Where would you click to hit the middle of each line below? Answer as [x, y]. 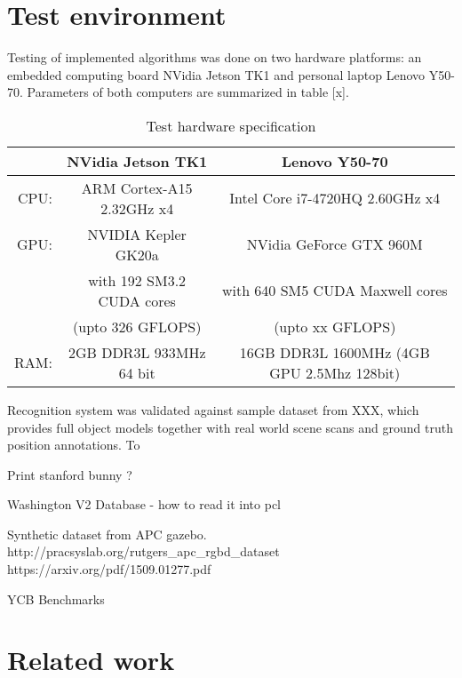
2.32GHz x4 [137, 208]
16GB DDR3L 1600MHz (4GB [335, 352]
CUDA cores [137, 300]
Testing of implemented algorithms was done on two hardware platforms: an [215, 57]
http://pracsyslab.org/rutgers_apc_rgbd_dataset [143, 551]
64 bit [137, 372]
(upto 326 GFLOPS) [137, 326]
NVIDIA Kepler [137, 234]
